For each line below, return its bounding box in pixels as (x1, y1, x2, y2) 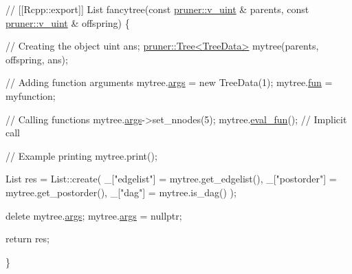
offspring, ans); (5, 52, 68, 66)
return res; (5, 231, 49, 246)
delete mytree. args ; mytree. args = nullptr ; (5, 208, 182, 222)
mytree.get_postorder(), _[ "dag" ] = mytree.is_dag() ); (5, 185, 236, 199)
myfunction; (5, 88, 56, 103)
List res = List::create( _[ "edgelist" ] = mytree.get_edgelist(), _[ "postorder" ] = (5, 171, 337, 186)
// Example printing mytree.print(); (5, 148, 157, 162)
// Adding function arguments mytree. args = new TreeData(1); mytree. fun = (5, 75, 333, 89)
